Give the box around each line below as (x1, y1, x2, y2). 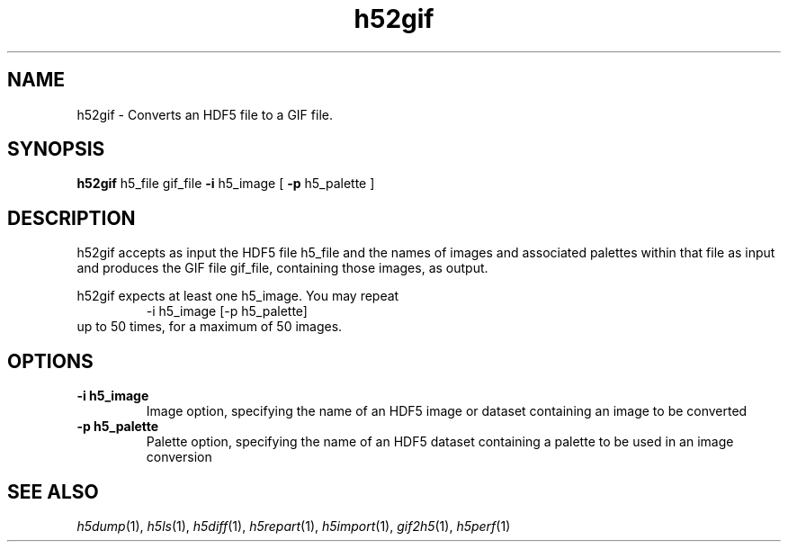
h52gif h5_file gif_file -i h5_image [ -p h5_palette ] (76, 175, 375, 192)
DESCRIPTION (7, 206, 136, 229)
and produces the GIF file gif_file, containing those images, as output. (76, 260, 488, 276)
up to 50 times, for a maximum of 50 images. (76, 319, 343, 335)
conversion (146, 449, 212, 465)
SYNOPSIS (7, 138, 105, 161)
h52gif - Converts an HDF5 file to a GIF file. (76, 106, 333, 122)
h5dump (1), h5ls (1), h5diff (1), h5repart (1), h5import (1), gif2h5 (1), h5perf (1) (76, 517, 511, 534)
